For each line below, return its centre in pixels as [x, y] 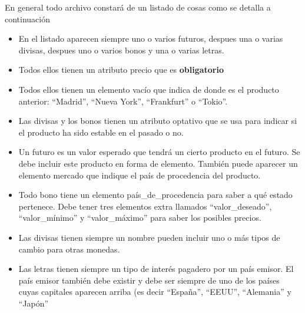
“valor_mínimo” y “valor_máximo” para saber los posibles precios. [140, 218]
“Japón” [34, 303]
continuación [28, 18]
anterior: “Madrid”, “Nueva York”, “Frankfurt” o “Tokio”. [123, 101]
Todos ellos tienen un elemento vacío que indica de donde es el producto [149, 89]
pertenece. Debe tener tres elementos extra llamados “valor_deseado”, [145, 206]
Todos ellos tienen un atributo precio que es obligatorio [121, 70]
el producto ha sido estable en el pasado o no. [101, 132]
